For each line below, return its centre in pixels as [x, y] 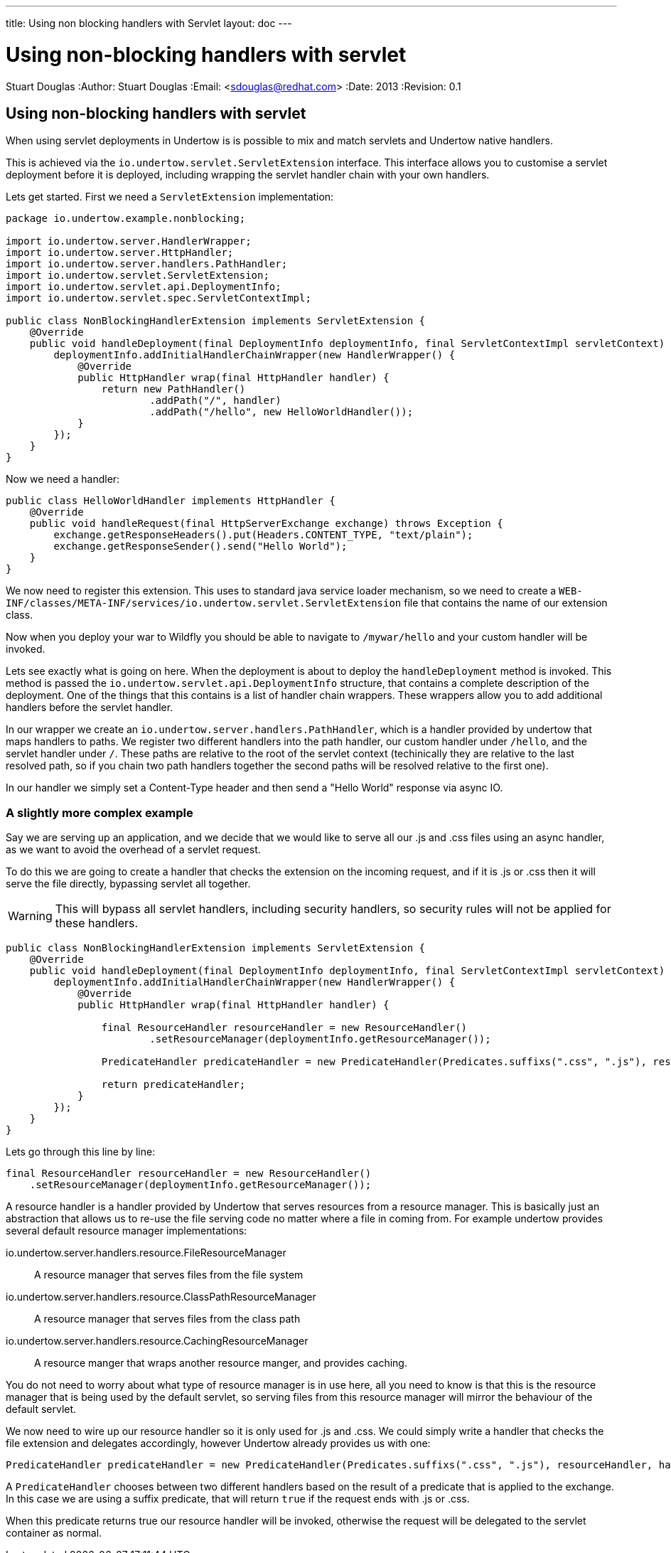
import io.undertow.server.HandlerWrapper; [129, 241]
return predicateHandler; [173, 1085]
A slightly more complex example [100, 812]
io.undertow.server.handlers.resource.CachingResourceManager [157, 1341]
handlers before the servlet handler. [90, 708]
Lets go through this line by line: [81, 1152]
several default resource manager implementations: [127, 1231]
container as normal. [54, 1533]
